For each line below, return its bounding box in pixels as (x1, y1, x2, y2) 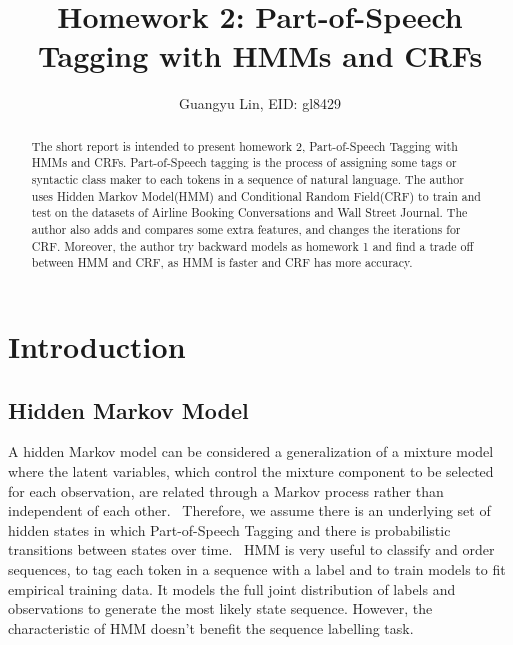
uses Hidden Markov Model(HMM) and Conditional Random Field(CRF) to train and (31, 187, 481, 204)
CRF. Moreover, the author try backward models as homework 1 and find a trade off (31, 237, 474, 254)
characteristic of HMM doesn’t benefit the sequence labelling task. (8, 617, 414, 638)
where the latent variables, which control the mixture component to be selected (8, 460, 494, 481)
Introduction (8, 325, 186, 366)
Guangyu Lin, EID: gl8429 (178, 93, 342, 114)
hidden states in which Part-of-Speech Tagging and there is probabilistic (8, 519, 451, 540)
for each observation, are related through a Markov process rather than (8, 480, 444, 501)
